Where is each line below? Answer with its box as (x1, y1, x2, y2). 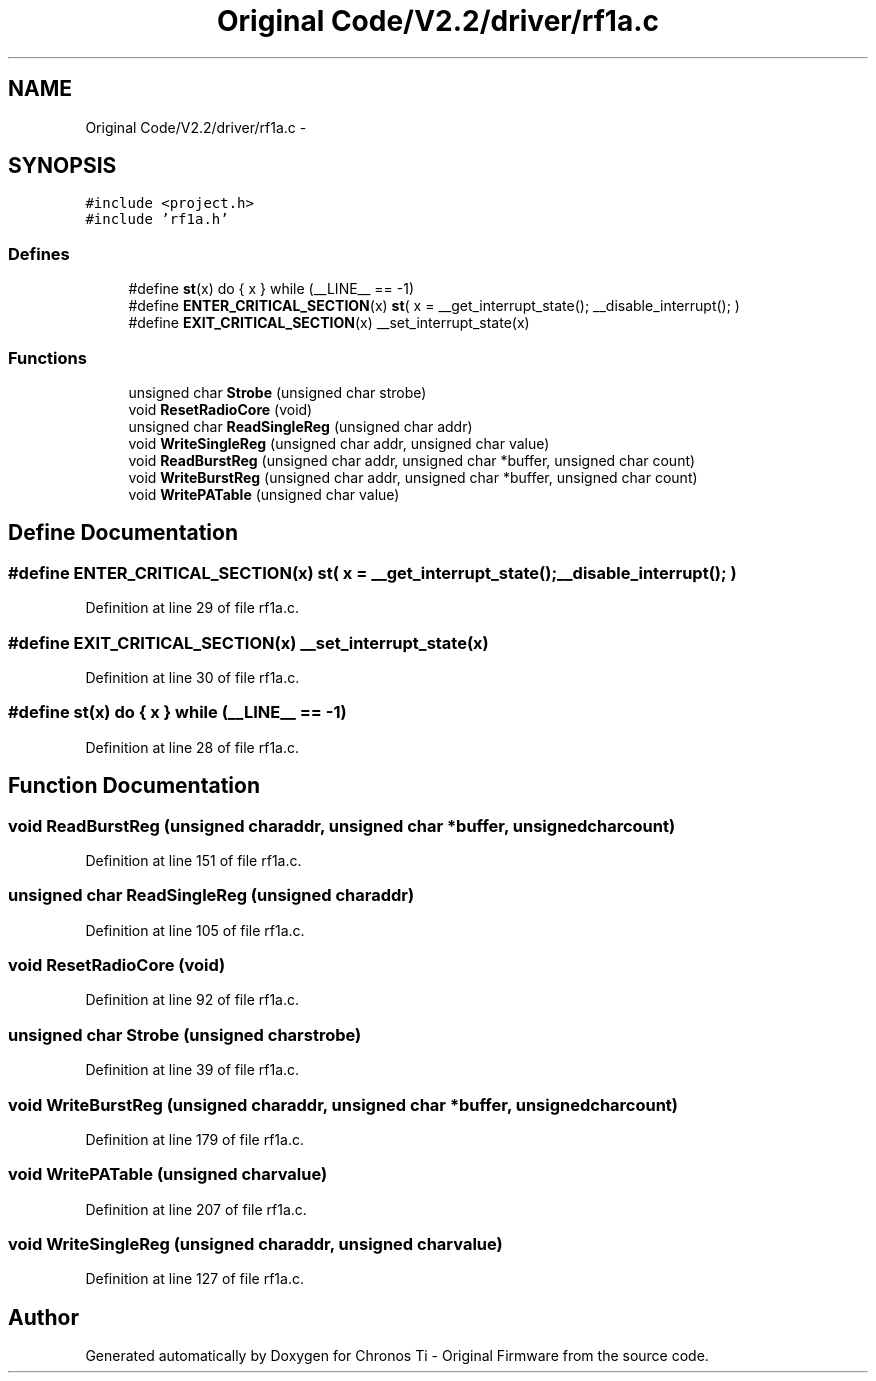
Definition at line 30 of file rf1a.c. (85, 668, 300, 686)
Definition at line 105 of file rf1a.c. (85, 921, 305, 939)
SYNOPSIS (8, 153, 117, 179)
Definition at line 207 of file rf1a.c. (85, 1200, 307, 1218)
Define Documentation (8, 520, 238, 546)
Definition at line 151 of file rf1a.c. (85, 851, 302, 869)
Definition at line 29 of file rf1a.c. (85, 599, 300, 617)
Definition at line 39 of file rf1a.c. (85, 1061, 300, 1079)
